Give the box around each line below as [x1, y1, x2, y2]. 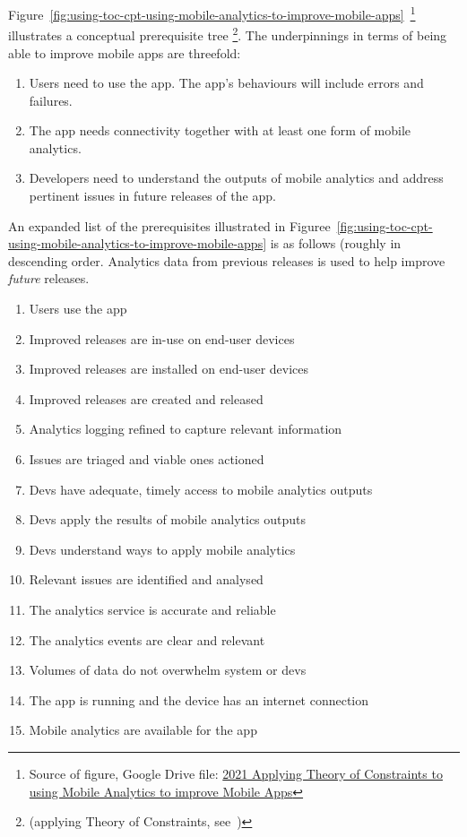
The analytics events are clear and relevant [29, 630, 265, 649]
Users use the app [29, 299, 127, 318]
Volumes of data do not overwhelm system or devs [29, 660, 307, 679]
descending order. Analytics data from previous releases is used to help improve [8, 251, 445, 270]
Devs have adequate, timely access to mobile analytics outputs [29, 479, 373, 498]
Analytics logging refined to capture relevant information [29, 419, 342, 438]
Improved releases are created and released [29, 389, 264, 408]
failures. [29, 91, 73, 109]
